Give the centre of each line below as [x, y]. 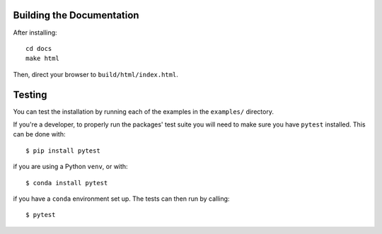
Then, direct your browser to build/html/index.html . [95, 74]
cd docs [39, 48]
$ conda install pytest [67, 183]
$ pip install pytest [63, 151]
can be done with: [39, 134]
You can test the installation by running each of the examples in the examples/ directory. [143, 111]
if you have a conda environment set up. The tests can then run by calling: [121, 199]
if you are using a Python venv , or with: [70, 167]
